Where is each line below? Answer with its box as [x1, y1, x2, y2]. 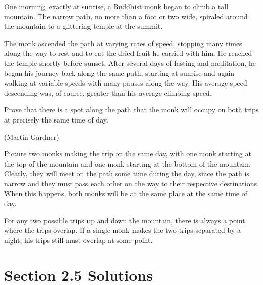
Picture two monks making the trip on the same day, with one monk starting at [4, 148, 251, 159]
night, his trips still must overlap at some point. [4, 234, 153, 245]
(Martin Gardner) [4, 131, 59, 142]
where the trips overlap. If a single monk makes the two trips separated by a [4, 225, 241, 235]
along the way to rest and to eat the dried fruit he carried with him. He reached [4, 48, 252, 58]
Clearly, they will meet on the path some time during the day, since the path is [4, 168, 249, 179]
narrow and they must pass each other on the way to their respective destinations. [4, 178, 259, 188]
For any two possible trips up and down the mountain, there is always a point [4, 215, 245, 225]
